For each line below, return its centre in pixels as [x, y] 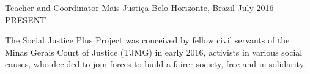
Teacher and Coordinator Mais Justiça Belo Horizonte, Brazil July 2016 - [142, 7]
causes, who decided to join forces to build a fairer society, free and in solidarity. [155, 64]
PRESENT [26, 19]
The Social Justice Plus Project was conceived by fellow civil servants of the [147, 40]
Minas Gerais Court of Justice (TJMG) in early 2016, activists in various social [154, 52]
